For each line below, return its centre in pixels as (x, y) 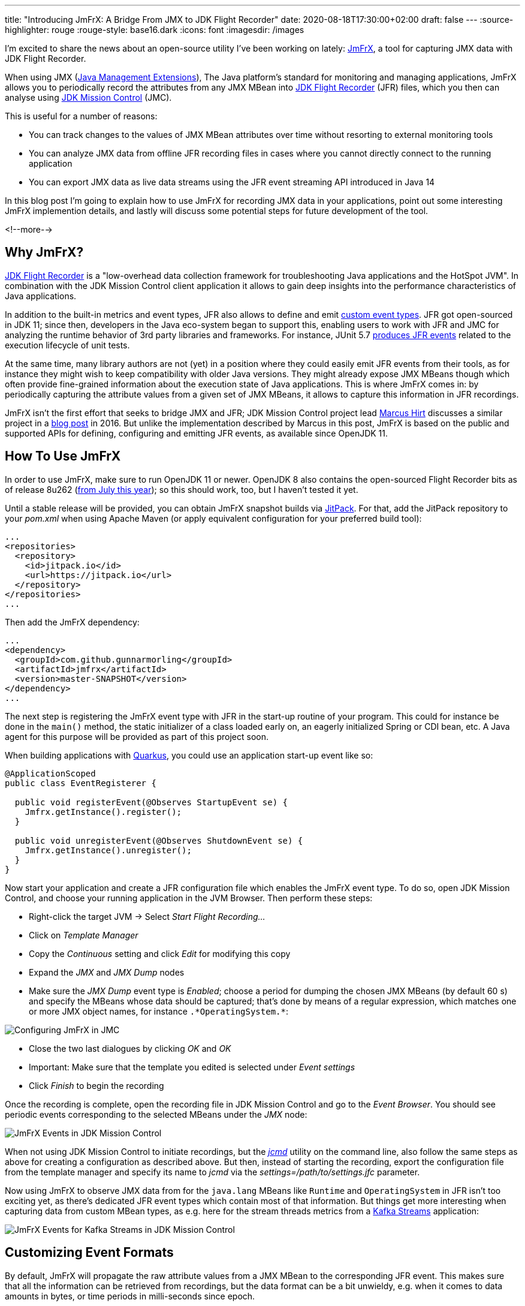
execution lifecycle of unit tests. (67, 345)
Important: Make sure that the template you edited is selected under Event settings (192, 1067)
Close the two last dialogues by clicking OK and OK (130, 1048)
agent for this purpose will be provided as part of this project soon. (137, 736)
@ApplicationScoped (50, 773)
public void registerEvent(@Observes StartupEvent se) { (151, 802)
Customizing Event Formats (89, 1253)
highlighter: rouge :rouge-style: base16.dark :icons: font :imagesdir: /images (155, 30)
